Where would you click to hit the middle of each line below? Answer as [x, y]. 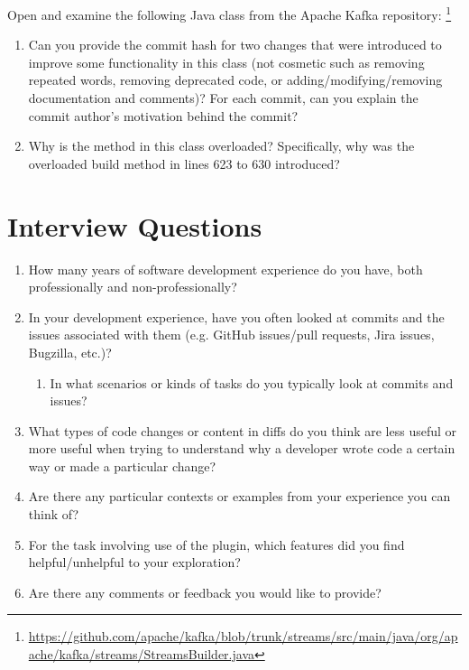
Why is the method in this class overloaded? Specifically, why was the [221, 146]
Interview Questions [135, 225]
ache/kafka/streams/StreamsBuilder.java [142, 654]
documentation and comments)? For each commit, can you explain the [223, 98]
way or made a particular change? [122, 465]
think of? [54, 514]
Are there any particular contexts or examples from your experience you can [239, 496]
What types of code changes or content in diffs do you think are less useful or [243, 430]
